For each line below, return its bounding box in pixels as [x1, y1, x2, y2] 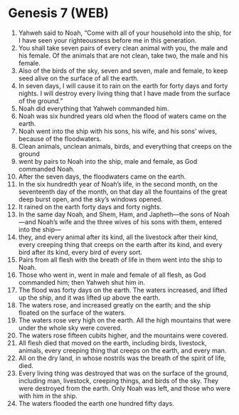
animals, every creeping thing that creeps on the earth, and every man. [18, 346, 227, 354]
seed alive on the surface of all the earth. [18, 73, 139, 83]
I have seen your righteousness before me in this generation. [18, 36, 197, 44]
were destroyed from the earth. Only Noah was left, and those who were [18, 384, 230, 392]
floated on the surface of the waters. [18, 308, 127, 317]
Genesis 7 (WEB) [8, 5, 109, 21]
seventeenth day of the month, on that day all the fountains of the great [18, 187, 228, 196]
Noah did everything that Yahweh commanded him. [18, 104, 169, 112]
